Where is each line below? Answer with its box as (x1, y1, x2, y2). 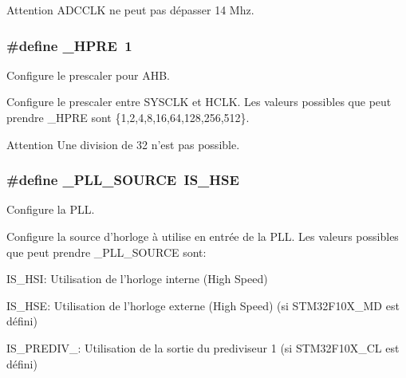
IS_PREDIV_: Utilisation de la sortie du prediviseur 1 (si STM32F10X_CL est (6, 339, 400, 356)
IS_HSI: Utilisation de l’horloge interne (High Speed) (6, 270, 268, 287)
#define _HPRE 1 (6, 35, 132, 55)
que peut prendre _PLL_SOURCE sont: (6, 243, 207, 260)
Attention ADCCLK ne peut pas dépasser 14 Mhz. (6, 2, 254, 18)
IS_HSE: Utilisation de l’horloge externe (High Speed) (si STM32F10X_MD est (6, 297, 400, 313)
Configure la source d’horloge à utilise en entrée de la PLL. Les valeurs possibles (6, 228, 399, 244)
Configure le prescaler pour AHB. (6, 66, 170, 83)
